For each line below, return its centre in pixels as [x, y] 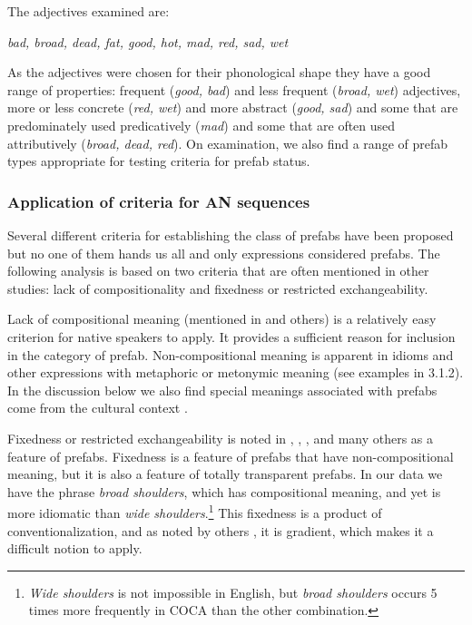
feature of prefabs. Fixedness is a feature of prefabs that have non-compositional [231, 456]
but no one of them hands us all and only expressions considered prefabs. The [224, 253]
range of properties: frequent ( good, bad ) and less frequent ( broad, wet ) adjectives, [234, 89]
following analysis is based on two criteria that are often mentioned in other [218, 271]
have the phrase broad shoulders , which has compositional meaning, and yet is [224, 491]
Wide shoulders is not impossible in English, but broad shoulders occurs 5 [233, 592]
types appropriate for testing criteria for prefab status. [159, 161]
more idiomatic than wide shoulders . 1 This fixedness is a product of [195, 511]
